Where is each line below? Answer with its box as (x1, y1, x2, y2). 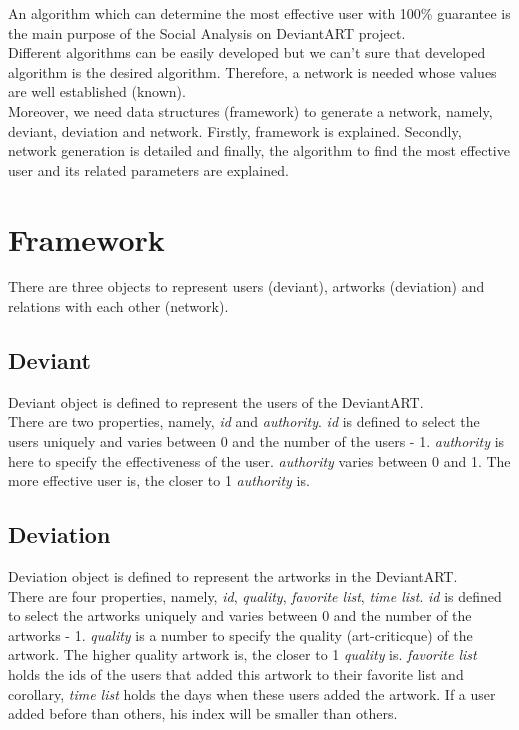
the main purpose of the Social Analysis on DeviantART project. (8, 22, 406, 43)
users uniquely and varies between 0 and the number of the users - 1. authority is (8, 431, 505, 452)
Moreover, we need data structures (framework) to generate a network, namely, (8, 100, 493, 121)
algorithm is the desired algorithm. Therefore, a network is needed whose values (8, 61, 497, 82)
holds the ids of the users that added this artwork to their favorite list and (8, 664, 464, 684)
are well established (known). (8, 81, 186, 102)
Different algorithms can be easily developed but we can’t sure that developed (8, 42, 486, 63)
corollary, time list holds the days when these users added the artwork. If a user (8, 683, 496, 704)
